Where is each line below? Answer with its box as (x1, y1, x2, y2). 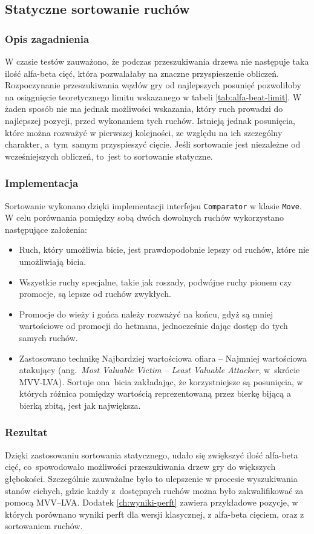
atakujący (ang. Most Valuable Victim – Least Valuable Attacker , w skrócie (19, 363, 300, 376)
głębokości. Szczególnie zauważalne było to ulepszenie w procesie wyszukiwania (5, 472, 298, 484)
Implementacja (5, 175, 79, 190)
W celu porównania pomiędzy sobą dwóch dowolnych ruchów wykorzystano (5, 211, 284, 224)
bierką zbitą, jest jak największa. (19, 399, 141, 411)
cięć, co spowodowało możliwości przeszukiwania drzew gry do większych (5, 460, 276, 473)
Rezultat (5, 425, 48, 440)
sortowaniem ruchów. (5, 519, 83, 532)
